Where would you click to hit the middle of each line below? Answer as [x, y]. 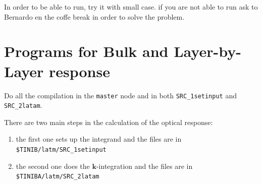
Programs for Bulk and [86, 51]
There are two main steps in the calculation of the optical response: [109, 122]
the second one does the [53, 166]
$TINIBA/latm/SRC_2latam [58, 177]
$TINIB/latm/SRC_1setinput [61, 150]
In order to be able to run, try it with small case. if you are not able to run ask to [131, 7]
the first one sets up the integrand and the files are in [99, 139]
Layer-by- [207, 51]
